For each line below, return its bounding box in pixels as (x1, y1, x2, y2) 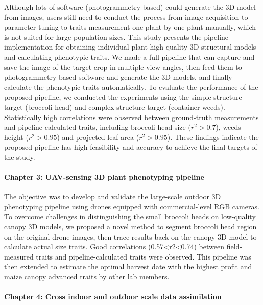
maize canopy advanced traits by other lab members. (4, 271, 170, 282)
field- (226, 241, 242, 252)
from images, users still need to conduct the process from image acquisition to (4, 11, 248, 22)
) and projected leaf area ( (57, 131, 139, 142)
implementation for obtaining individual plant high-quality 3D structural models (4, 41, 256, 52)
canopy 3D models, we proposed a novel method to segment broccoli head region (4, 221, 257, 232)
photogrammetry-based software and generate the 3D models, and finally (4, 72, 232, 82)
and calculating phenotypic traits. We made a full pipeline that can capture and (4, 51, 255, 62)
